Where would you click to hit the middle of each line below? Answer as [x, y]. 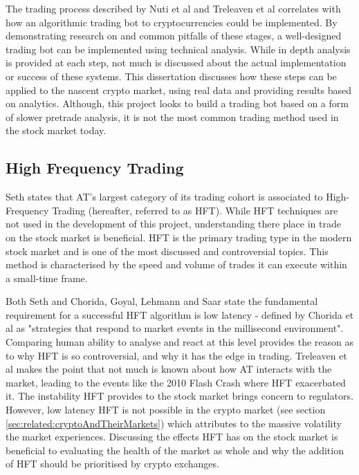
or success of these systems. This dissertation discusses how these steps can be [171, 76]
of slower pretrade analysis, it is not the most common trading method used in [172, 117]
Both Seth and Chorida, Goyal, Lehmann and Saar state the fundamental [162, 301]
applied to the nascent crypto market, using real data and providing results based [178, 90]
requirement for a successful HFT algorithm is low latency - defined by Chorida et [180, 314]
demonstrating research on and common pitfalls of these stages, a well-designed [174, 36]
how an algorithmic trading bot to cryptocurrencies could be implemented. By [172, 22]
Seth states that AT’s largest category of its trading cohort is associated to [164, 197]
